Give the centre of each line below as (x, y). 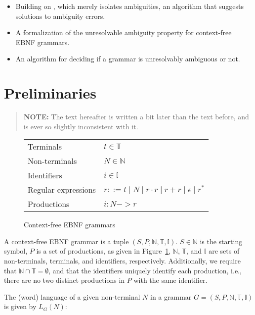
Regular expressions (62, 190)
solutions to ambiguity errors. (60, 16)
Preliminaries (50, 93)
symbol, (16, 251)
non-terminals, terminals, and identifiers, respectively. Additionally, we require (122, 261)
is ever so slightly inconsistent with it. (81, 126)
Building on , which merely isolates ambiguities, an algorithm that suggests (129, 6)
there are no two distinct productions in (64, 280)
